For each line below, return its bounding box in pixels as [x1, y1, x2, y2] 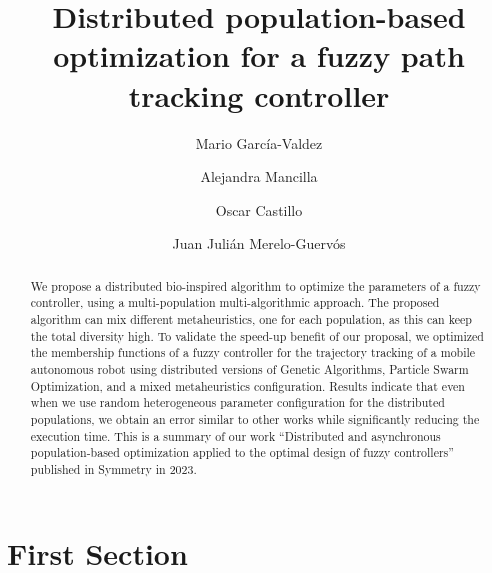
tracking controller [128, 74, 390, 115]
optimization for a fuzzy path [53, 35, 465, 76]
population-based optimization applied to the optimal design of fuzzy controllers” [30, 444, 454, 461]
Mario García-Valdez [195, 132, 323, 153]
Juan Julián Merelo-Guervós [172, 233, 346, 254]
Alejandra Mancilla [200, 166, 318, 187]
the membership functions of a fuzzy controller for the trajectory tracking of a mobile [30, 344, 476, 361]
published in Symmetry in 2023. [30, 460, 197, 477]
